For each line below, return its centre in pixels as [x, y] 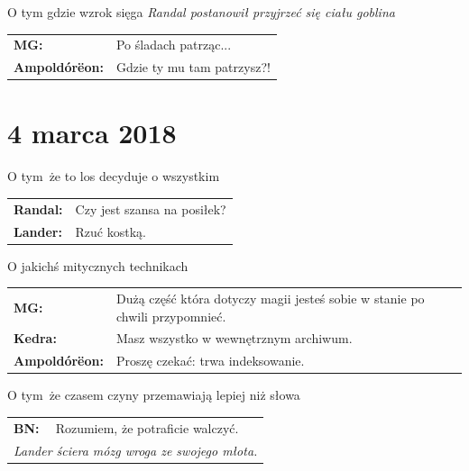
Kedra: [35, 338]
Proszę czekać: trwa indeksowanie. [210, 361]
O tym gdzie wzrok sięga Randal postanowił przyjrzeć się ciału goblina [201, 12]
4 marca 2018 [92, 133]
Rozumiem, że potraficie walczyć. [147, 427]
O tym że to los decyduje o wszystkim [114, 176]
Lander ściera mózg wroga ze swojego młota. [136, 450]
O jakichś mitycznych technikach [98, 265]
